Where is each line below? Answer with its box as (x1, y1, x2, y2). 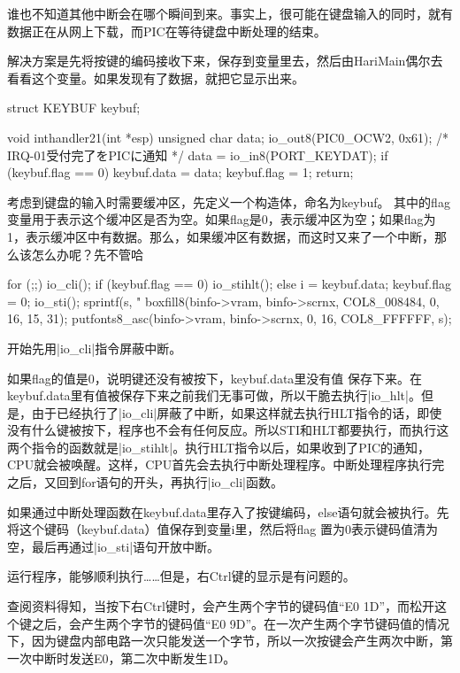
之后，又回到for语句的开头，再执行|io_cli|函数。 (7, 473, 283, 491)
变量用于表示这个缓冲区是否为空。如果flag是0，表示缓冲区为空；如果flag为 (7, 210, 436, 228)
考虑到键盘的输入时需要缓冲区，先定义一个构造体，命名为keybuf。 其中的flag (7, 192, 450, 211)
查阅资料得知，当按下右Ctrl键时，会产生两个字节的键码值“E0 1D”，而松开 (7, 597, 435, 615)
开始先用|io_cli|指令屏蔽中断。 (7, 338, 182, 357)
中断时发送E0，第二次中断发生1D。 (31, 648, 236, 667)
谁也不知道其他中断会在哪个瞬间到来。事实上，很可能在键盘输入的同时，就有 (7, 4, 453, 22)
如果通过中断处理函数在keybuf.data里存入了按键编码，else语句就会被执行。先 (7, 502, 449, 521)
